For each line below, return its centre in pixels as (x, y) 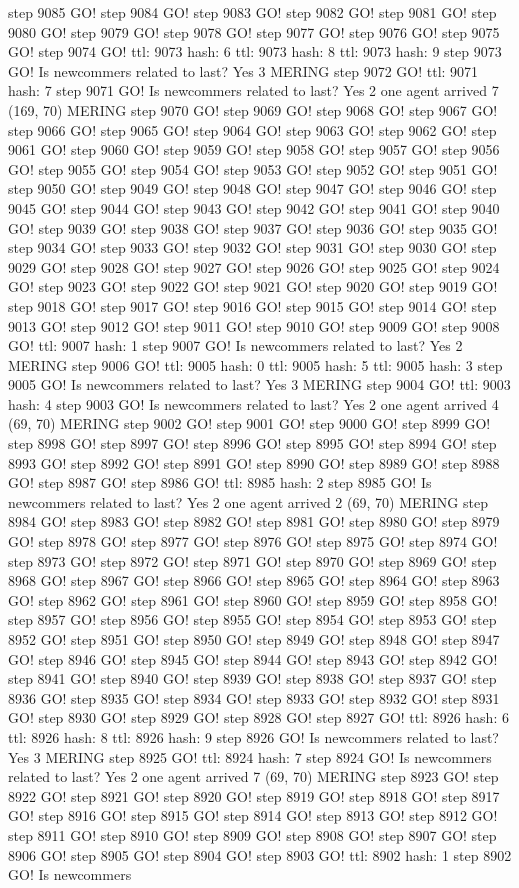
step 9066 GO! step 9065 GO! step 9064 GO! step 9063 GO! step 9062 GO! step (252, 129)
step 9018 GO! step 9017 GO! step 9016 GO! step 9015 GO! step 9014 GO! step (252, 305)
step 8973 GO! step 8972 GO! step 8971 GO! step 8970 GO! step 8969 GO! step (252, 560)
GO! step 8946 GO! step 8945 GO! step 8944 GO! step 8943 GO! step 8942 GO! (253, 658)
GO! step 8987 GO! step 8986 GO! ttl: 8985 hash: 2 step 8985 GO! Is (220, 482)
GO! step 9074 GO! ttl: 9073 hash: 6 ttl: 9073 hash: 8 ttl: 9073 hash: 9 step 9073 (255, 51)
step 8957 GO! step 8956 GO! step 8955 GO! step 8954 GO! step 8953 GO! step (252, 619)
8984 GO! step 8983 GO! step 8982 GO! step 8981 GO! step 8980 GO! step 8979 (254, 521)
